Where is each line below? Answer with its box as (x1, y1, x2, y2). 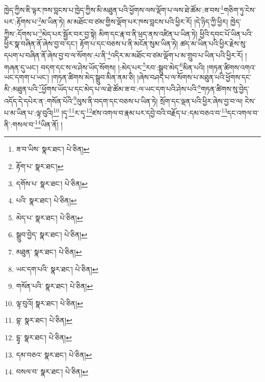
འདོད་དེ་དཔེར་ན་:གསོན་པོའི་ (4, 95, 74, 106)
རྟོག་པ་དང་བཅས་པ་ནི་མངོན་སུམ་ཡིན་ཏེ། (79, 38, 178, 48)
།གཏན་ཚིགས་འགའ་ (207, 62, 256, 72)
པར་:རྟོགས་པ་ (4, 16, 38, 26)
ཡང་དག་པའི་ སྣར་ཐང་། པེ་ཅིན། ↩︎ (16, 263, 98, 274)
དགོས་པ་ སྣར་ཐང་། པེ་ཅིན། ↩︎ (16, 178, 88, 188)
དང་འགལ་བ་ (227, 107, 259, 118)
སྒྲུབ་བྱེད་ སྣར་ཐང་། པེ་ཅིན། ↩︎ (16, 229, 88, 240)
